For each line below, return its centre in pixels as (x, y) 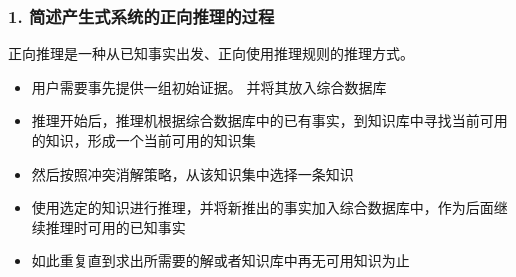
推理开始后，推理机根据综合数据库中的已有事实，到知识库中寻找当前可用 (269, 120)
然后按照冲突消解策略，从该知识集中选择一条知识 (192, 173)
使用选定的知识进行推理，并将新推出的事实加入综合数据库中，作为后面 (262, 207)
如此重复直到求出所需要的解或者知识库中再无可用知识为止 (220, 260)
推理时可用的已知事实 (115, 226)
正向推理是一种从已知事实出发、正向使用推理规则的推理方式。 (211, 53)
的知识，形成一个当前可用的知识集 (143, 140)
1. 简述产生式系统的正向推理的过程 (141, 15)
